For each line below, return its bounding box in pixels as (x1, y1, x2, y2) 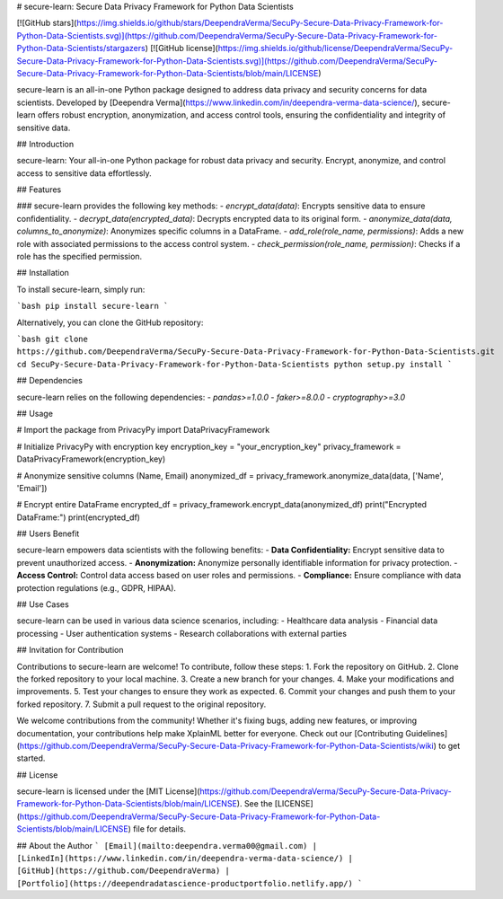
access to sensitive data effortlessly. (16, 167, 152, 179)
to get (438, 740, 461, 751)
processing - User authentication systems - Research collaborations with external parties (16, 628, 348, 639)
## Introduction (16, 138, 75, 149)
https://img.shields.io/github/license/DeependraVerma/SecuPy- (217, 43, 454, 54)
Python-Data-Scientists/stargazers (16, 43, 146, 54)
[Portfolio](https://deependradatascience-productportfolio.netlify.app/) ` (16, 878, 363, 888)
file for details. (133, 824, 187, 834)
